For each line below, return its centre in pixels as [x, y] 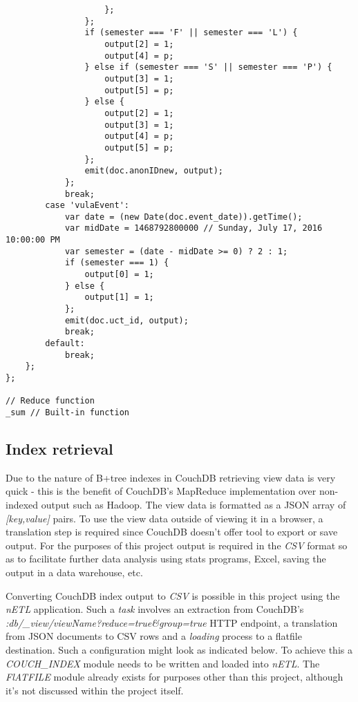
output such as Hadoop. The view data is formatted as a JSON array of [194, 505]
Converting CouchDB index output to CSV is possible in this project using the [173, 595]
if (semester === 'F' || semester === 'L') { [191, 33]
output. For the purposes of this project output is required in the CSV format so [177, 545]
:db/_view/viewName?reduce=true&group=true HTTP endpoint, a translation [172, 622]
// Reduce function [50, 401]
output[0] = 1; [119, 275]
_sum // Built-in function [67, 412]
